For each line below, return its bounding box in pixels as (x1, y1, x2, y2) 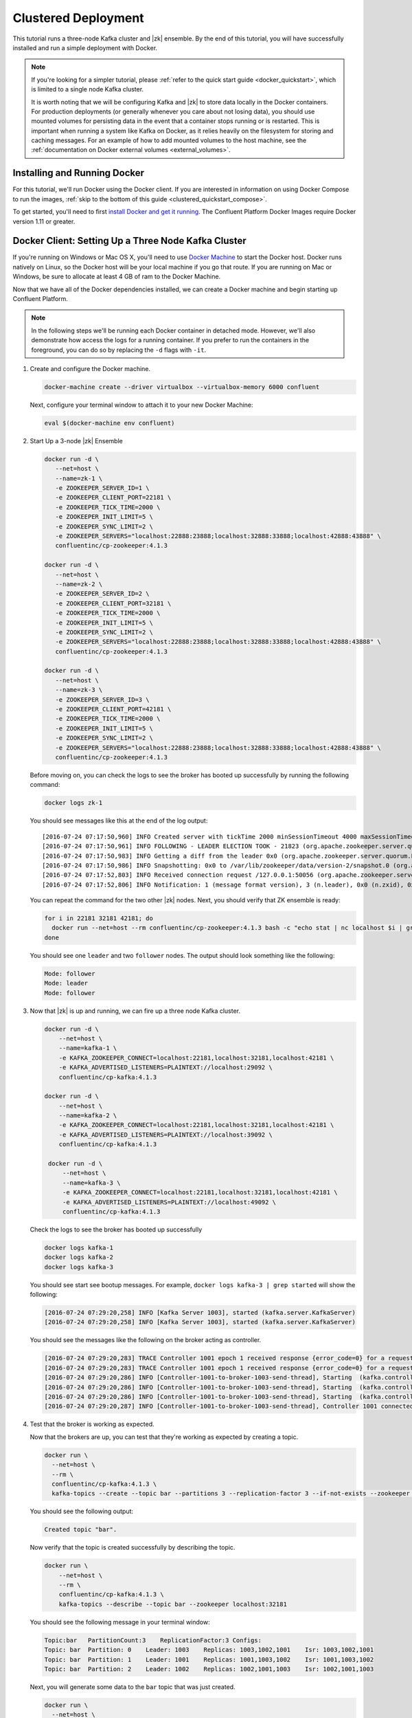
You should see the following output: (30, 1507, 134, 1515)
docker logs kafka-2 (44, 1253, 113, 1261)
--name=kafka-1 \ (58, 1045, 117, 1052)
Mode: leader (44, 979, 89, 988)
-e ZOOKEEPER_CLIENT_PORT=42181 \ (55, 705, 172, 713)
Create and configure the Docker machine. (30, 364, 151, 372)
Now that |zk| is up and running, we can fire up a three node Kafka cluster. (30, 1007, 240, 1015)
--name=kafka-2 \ (58, 1112, 117, 1119)
